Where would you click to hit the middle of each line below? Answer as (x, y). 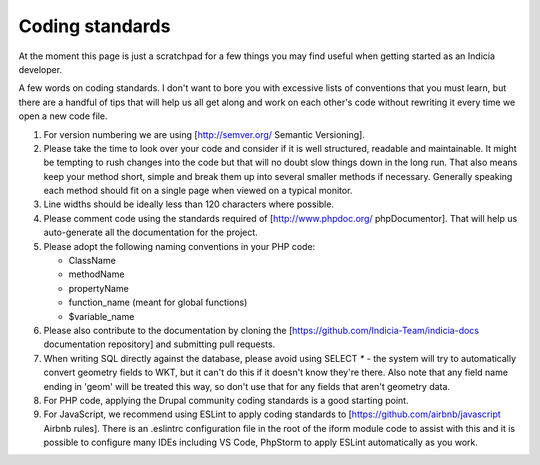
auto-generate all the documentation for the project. (151, 232)
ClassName (92, 261)
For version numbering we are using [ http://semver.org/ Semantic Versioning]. (204, 134)
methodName (96, 274)
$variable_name (101, 316)
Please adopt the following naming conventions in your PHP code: (179, 246)
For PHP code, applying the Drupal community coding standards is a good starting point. (226, 400)
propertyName (98, 288)
